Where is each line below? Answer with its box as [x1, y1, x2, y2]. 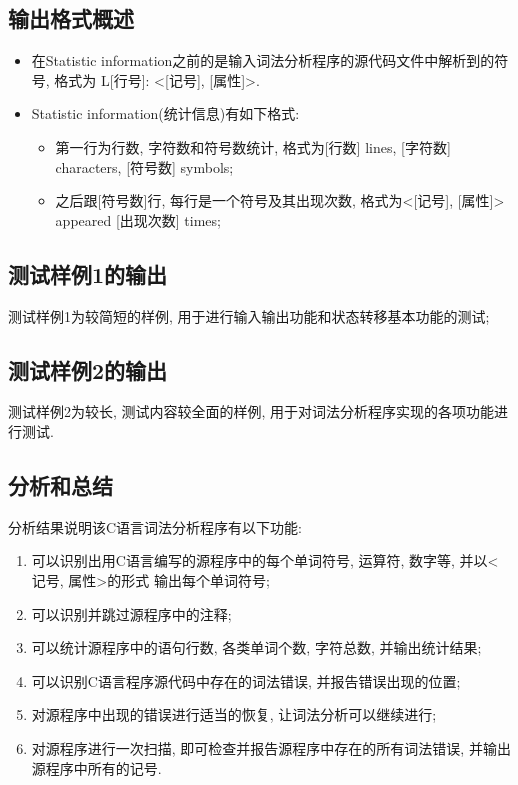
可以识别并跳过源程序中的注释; [31, 603, 232, 624]
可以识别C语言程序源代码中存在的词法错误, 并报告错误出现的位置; [31, 670, 461, 691]
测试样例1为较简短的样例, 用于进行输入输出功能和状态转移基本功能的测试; [8, 305, 490, 326]
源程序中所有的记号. [31, 757, 162, 778]
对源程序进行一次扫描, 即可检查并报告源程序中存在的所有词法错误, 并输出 [31, 737, 511, 758]
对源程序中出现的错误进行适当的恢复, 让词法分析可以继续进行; [31, 704, 437, 725]
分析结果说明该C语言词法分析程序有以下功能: [8, 516, 302, 537]
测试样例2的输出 [8, 354, 168, 385]
